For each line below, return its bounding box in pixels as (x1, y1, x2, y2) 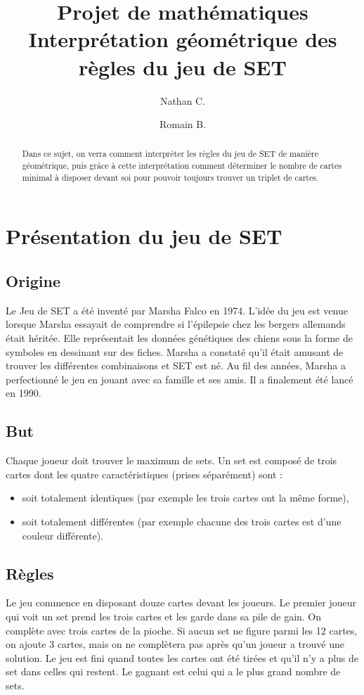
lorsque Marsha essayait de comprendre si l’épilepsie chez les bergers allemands (6, 317, 346, 331)
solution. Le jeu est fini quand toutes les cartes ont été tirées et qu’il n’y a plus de (6, 650, 359, 665)
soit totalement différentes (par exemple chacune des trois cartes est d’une (22, 514, 342, 528)
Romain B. (159, 117, 207, 132)
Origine (6, 270, 61, 292)
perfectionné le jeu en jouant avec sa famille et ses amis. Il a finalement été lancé (6, 371, 353, 386)
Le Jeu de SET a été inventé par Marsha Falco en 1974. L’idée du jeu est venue (6, 302, 348, 317)
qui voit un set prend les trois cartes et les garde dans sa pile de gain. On (6, 608, 322, 623)
